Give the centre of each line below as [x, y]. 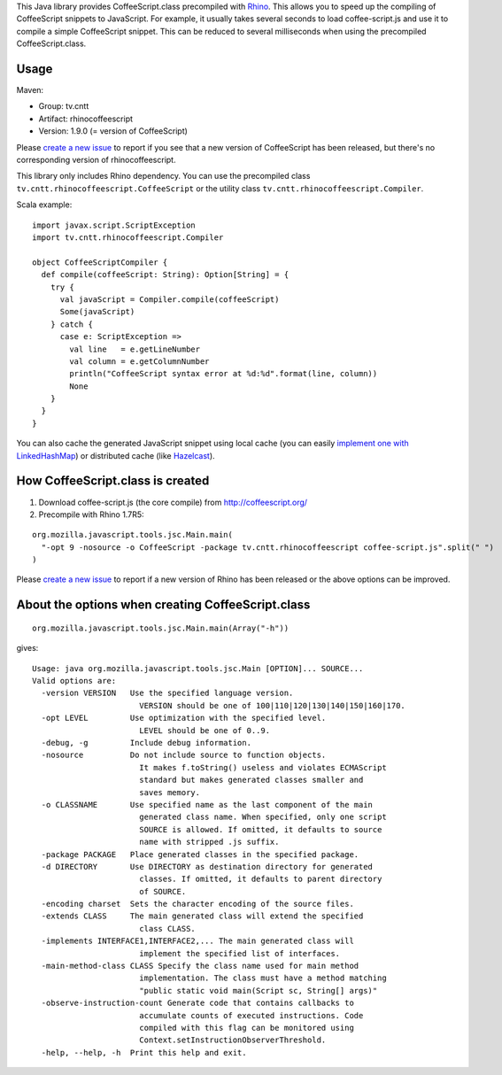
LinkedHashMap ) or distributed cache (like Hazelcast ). [116, 455]
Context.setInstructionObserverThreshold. [232, 1040]
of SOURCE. [162, 891]
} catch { [71, 324]
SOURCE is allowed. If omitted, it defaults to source [260, 829]
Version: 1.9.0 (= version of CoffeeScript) [113, 131]
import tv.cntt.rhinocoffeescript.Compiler [128, 237]
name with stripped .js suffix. [209, 842]
